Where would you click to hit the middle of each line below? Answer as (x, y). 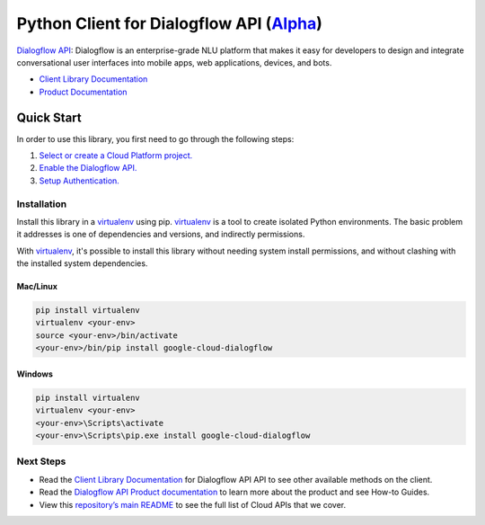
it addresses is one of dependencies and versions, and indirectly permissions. (161, 235)
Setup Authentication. (79, 181)
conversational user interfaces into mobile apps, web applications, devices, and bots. (174, 62)
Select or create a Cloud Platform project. (116, 156)
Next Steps (41, 461)
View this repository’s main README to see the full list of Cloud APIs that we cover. (193, 504)
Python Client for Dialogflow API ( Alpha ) (170, 23)
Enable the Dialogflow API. (88, 168)
